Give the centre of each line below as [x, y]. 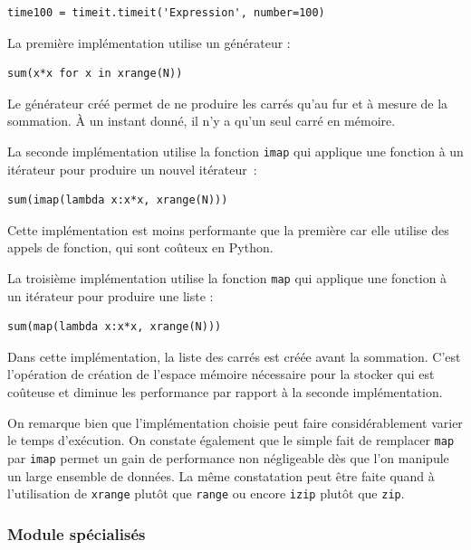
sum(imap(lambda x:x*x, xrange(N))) [118, 200]
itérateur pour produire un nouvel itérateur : [132, 169]
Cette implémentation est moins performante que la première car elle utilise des [228, 229]
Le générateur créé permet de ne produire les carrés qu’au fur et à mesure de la [228, 103]
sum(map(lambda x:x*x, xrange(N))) [115, 327]
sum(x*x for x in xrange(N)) [95, 74]
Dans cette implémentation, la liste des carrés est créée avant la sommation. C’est [234, 356]
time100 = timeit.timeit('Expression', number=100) [166, 13]
